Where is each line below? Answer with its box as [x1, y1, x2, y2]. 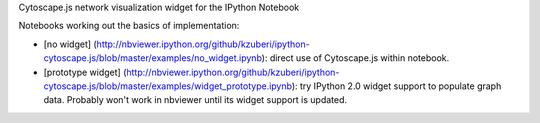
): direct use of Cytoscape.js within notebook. [261, 52, 450, 64]
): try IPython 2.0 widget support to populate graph [291, 80, 502, 92]
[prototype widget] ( [43, 66, 127, 78]
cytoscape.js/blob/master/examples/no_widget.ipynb [43, 52, 262, 64]
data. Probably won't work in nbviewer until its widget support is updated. [43, 94, 348, 106]
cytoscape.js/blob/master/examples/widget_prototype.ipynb [43, 80, 292, 92]
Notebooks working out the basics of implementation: [18, 20, 240, 32]
